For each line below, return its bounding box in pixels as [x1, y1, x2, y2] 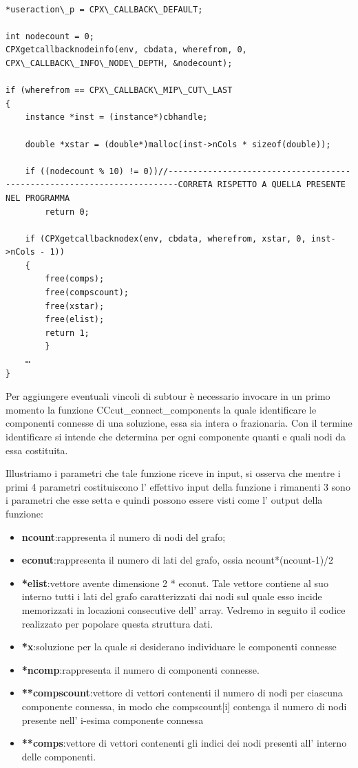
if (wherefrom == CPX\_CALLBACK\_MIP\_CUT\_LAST [6, 85, 233, 96]
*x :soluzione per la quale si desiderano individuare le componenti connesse [21, 639, 337, 654]
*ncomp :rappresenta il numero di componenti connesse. [21, 662, 260, 676]
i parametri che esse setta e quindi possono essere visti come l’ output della [6, 493, 323, 507]
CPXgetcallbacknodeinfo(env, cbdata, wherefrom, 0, [6, 45, 247, 55]
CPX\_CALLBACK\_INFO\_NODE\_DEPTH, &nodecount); [6, 58, 233, 68]
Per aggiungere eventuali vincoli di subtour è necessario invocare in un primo [6, 389, 330, 403]
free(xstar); [45, 301, 105, 311]
